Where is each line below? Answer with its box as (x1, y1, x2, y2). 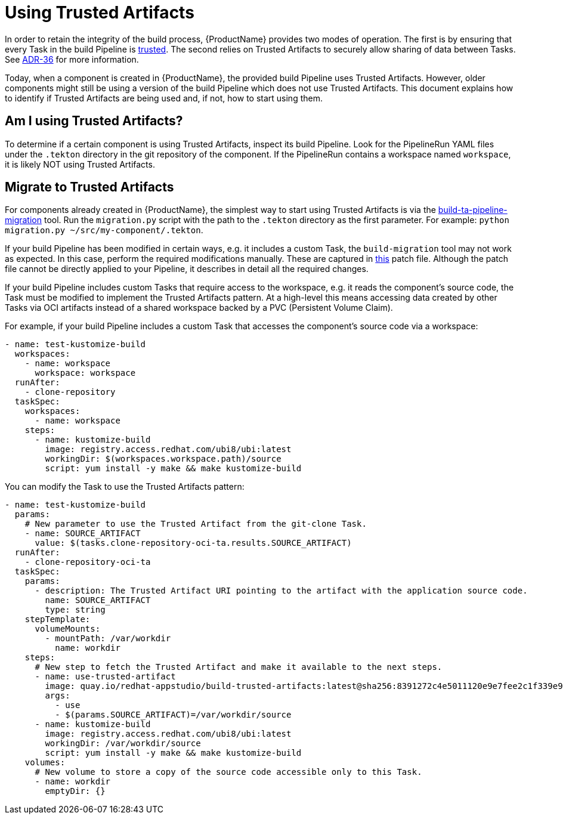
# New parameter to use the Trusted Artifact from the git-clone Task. (24, 519, 367, 529)
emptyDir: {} (45, 786, 106, 796)
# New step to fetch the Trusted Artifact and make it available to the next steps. (35, 662, 443, 672)
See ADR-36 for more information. (5, 54, 139, 64)
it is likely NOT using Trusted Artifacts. (5, 159, 155, 169)
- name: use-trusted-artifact (35, 672, 176, 682)
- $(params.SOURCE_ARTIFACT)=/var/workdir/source (55, 710, 292, 720)
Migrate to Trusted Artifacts (5, 180, 174, 195)
